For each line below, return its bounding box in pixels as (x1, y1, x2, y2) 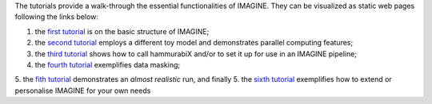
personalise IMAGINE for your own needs (14, 86, 151, 95)
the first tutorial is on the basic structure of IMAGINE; (34, 26, 210, 36)
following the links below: (14, 12, 99, 21)
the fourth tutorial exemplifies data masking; (34, 60, 180, 69)
